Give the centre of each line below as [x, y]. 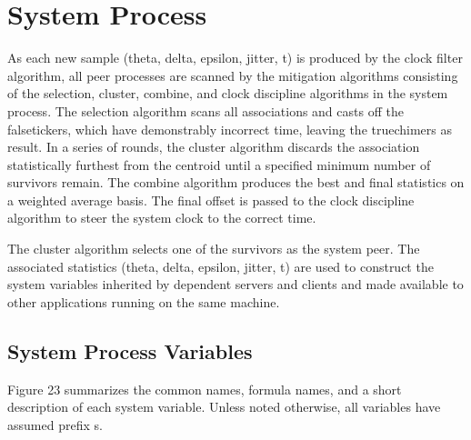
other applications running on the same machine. [144, 301]
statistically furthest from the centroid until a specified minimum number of [219, 164]
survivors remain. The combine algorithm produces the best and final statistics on [236, 182]
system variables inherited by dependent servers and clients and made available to [235, 284]
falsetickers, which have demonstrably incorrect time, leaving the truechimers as [230, 129]
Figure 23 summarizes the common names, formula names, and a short [205, 389]
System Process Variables [130, 350]
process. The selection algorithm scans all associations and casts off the [205, 110]
